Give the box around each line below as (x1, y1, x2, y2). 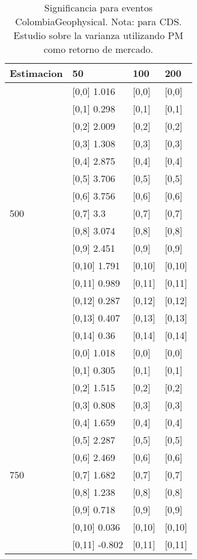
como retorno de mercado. (43, 42, 154, 56)
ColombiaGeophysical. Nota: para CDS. (15, 14, 182, 28)
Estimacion (10, 66, 63, 80)
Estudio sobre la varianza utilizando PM (13, 28, 184, 42)
